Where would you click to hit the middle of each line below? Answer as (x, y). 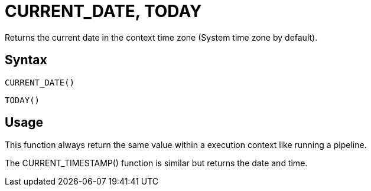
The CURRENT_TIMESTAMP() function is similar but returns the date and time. (156, 163)
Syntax (26, 60)
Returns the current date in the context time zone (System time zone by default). (161, 37)
